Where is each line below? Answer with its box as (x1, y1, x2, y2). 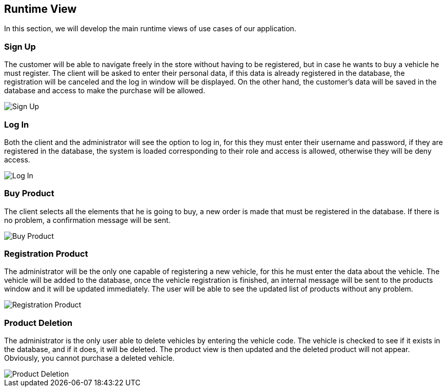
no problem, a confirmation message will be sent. (4, 215, 171, 224)
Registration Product (4, 249, 88, 259)
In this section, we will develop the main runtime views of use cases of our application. (4, 24, 296, 33)
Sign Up (4, 41, 36, 52)
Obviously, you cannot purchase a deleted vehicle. (4, 354, 175, 363)
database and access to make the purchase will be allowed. (4, 86, 206, 95)
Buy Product (4, 188, 54, 199)
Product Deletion (4, 317, 73, 328)
